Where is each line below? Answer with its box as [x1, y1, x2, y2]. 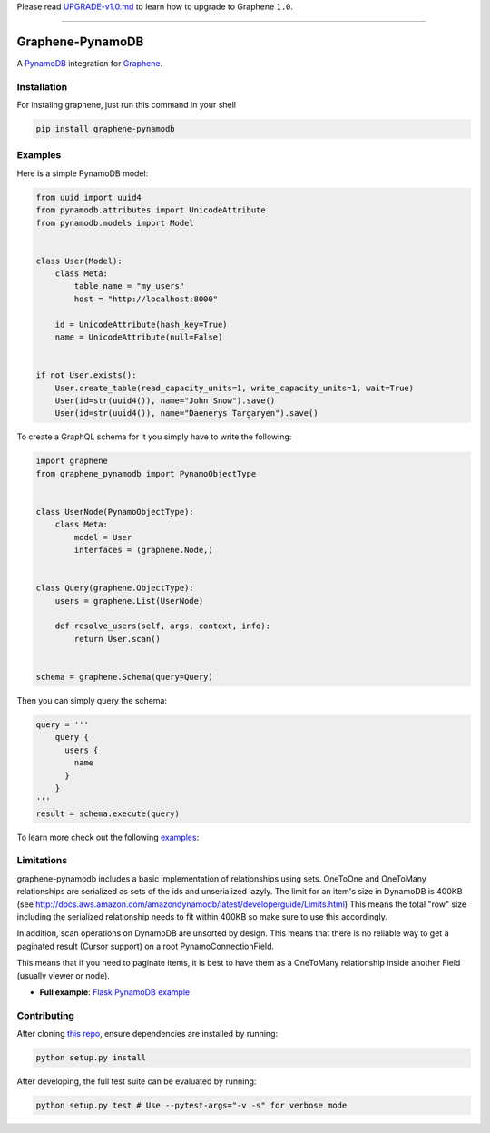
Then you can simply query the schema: [16, 695, 168, 705]
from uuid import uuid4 [35, 192, 142, 202]
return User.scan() [73, 634, 161, 644]
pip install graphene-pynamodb [35, 123, 176, 134]
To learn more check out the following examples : [16, 832, 200, 842]
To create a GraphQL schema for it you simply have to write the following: [16, 431, 292, 442]
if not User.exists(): [35, 370, 137, 380]
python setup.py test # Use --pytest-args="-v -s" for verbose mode [35, 1100, 348, 1111]
